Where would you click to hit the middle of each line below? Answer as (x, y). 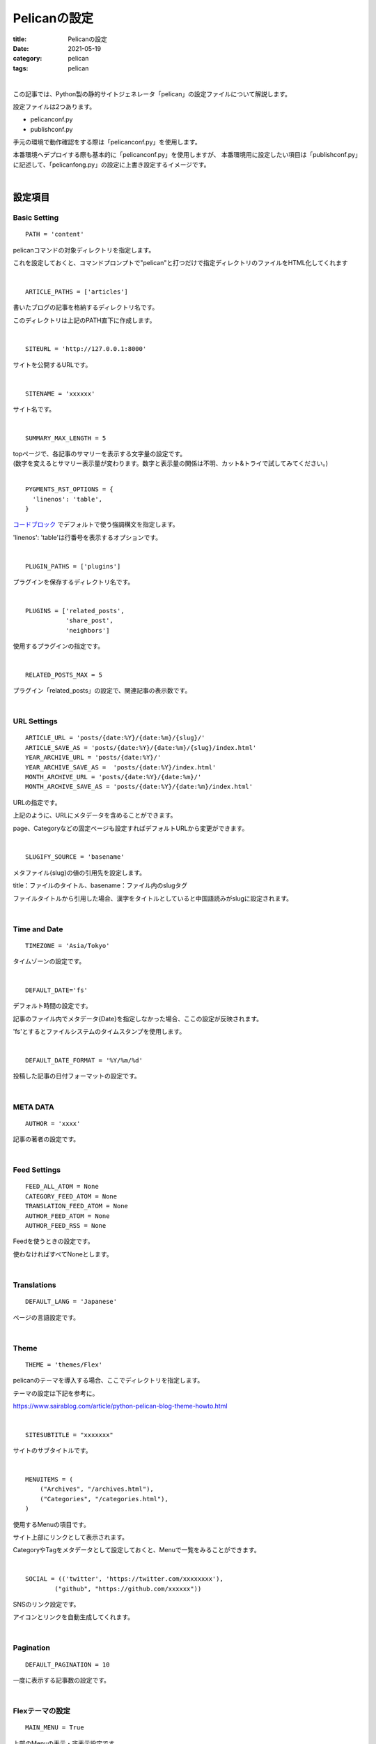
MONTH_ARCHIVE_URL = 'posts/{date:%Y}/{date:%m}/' (113, 777)
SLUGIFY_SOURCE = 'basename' (75, 857)
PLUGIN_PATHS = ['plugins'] (73, 566)
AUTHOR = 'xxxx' (53, 1123)
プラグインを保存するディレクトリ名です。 (73, 582)
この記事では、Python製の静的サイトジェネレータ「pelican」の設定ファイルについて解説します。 (152, 93)
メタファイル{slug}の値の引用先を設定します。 (79, 873)
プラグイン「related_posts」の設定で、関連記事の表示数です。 (102, 691)
